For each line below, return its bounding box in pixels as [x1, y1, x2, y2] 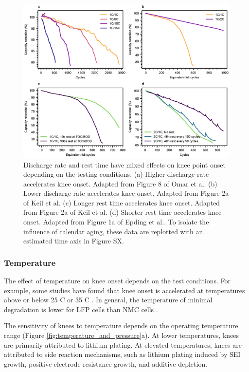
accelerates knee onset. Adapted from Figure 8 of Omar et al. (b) [23, 178, 217, 188]
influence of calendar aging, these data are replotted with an [23, 226, 203, 236]
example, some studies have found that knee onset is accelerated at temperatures [4, 285, 245, 295]
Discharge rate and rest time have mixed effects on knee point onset [23, 159, 226, 169]
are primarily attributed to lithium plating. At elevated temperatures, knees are [4, 339, 242, 350]
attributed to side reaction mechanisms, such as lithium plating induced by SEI [4, 349, 241, 359]
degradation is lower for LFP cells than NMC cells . [4, 304, 158, 314]
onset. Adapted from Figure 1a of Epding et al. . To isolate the [23, 217, 209, 227]
